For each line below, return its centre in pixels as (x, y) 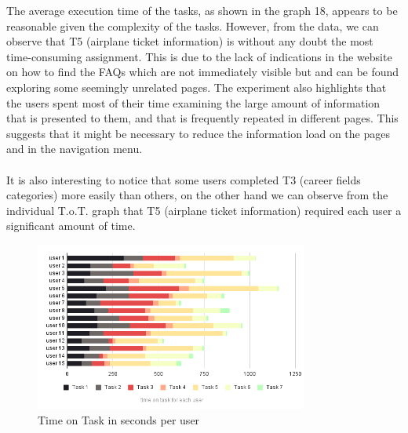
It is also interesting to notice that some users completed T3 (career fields (184, 179)
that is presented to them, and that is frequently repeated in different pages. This (202, 118)
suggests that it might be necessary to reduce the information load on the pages (198, 133)
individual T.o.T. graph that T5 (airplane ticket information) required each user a (204, 210)
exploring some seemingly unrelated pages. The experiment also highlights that (197, 87)
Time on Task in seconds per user (119, 420)
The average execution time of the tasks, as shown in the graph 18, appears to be (202, 10)
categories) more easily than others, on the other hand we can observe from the (197, 195)
